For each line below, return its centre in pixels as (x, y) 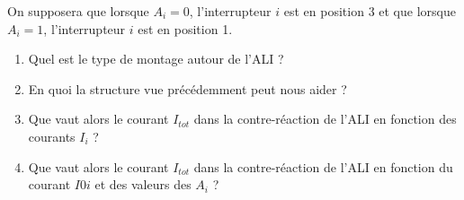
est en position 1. (185, 28)
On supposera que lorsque (78, 11)
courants (52, 136)
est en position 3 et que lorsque (370, 11)
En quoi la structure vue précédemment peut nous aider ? (187, 88)
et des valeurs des (143, 184)
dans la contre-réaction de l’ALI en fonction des (325, 119)
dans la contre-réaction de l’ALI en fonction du (323, 166)
